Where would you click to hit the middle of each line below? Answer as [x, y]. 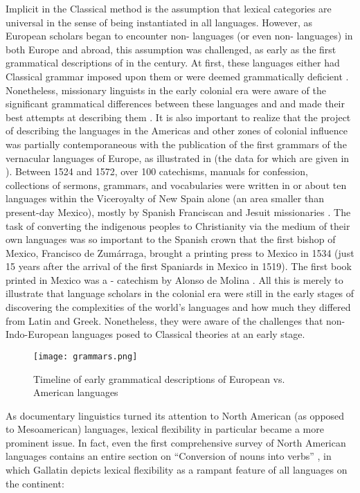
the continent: [35, 483]
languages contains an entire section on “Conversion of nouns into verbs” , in [169, 456]
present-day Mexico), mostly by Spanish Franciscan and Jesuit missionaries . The [178, 212]
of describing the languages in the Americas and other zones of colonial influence [177, 131]
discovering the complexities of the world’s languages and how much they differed [178, 307]
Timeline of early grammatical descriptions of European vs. [159, 378]
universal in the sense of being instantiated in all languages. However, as [159, 22]
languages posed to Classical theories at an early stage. [188, 334]
